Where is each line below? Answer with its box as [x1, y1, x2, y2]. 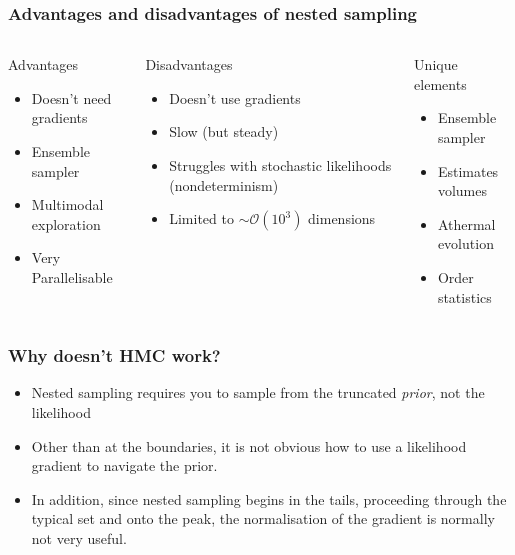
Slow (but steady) [169, 121, 279, 142]
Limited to [169, 208, 234, 229]
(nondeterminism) [169, 174, 279, 195]
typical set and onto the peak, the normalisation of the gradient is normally [31, 508, 495, 529]
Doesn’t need [31, 87, 112, 108]
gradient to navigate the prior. [31, 455, 218, 476]
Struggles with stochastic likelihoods [169, 155, 392, 175]
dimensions [308, 208, 376, 229]
